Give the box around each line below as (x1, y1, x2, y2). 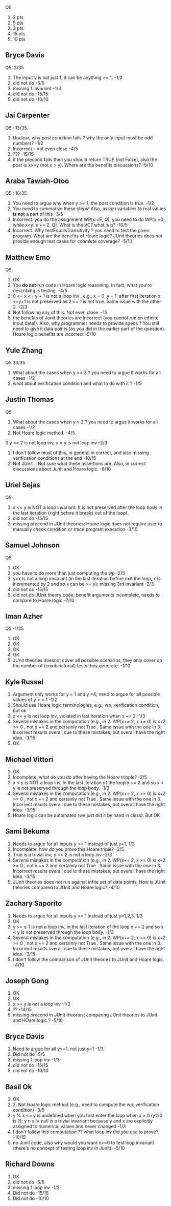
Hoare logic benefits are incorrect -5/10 (12, 331, 96, 337)
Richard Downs (5, 1160, 55, 1169)
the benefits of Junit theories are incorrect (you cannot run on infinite (12, 315, 159, 321)
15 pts (12, 31, 26, 36)
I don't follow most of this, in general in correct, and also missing (12, 449, 149, 456)
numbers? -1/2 (12, 140, 43, 146)
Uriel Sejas (5, 481, 40, 489)
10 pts (12, 36, 26, 42)
